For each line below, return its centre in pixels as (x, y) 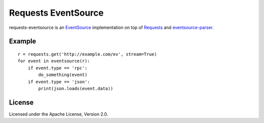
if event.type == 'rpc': (57, 68)
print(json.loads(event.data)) (76, 88)
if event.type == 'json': (59, 82)
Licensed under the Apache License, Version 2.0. (59, 114)
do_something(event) (63, 75)
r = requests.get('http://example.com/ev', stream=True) (88, 54)
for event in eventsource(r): (54, 61)
